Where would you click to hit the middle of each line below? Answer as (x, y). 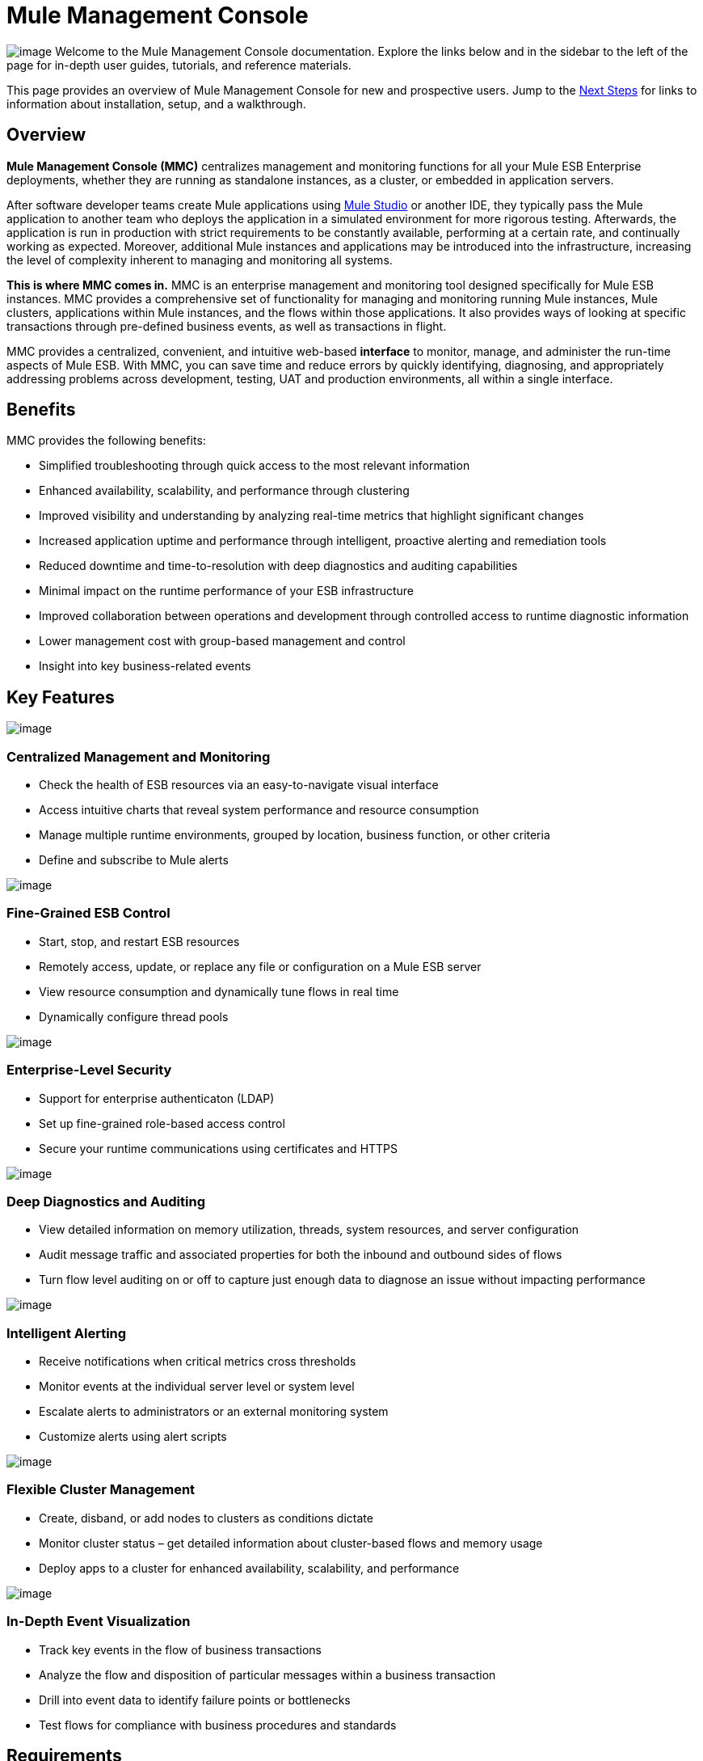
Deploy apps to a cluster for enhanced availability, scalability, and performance (249, 1568)
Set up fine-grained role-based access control (162, 1123)
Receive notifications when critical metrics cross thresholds (198, 1362)
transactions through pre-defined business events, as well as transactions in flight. (227, 326)
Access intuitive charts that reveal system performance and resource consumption (259, 810)
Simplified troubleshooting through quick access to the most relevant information (255, 466)
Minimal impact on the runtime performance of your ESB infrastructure (227, 591)
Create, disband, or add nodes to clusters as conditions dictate (206, 1518)
